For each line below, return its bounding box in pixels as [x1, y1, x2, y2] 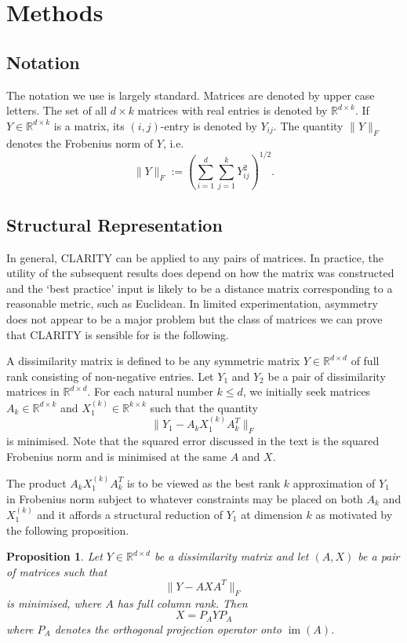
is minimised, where [6, 594, 102, 611]
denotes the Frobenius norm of [6, 134, 154, 151]
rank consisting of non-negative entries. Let [6, 367, 214, 384]
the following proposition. [6, 521, 129, 538]
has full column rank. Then [117, 594, 248, 611]
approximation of [293, 474, 376, 491]
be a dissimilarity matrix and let [154, 548, 309, 564]
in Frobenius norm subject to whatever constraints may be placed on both [6, 490, 363, 506]
